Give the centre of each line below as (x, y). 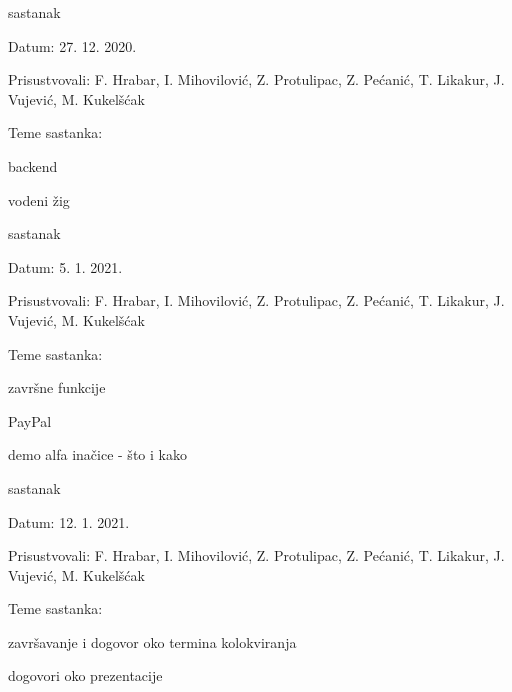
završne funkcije (57, 387)
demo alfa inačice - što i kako (97, 454)
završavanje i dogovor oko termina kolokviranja (152, 641)
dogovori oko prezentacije (85, 675)
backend (33, 165)
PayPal (30, 420)
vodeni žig (39, 199)
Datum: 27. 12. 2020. (72, 45)
